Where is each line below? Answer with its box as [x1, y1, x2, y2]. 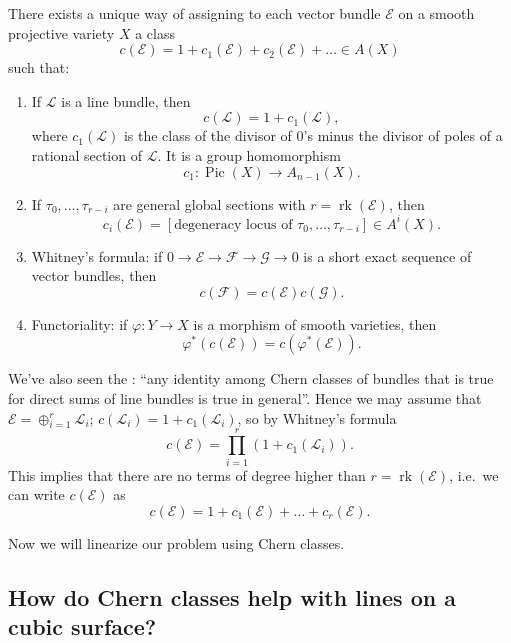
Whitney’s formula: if [31, 245, 163, 266]
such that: [8, 57, 70, 78]
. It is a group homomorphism [157, 144, 341, 165]
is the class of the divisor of [123, 125, 292, 146]
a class [135, 22, 175, 43]
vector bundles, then [31, 265, 157, 286]
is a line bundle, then [61, 90, 191, 111]
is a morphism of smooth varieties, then [193, 313, 437, 334]
